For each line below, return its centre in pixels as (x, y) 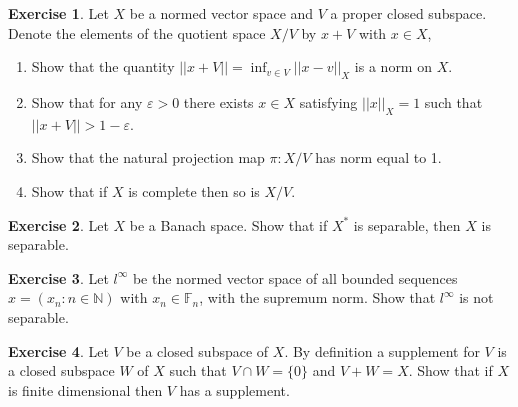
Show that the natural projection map (148, 157)
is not (476, 297)
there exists (218, 101)
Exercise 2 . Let (58, 224)
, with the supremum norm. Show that (317, 297)
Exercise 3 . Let (58, 277)
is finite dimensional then (85, 389)
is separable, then (407, 224)
